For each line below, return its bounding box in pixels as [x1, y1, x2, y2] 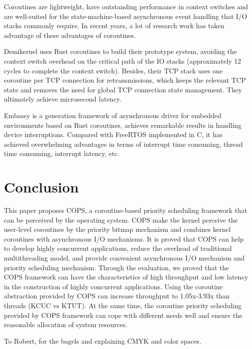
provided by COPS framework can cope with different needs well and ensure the [4, 310, 242, 320]
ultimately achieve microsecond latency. [4, 94, 121, 104]
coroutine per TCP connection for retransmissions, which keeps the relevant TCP [4, 75, 246, 85]
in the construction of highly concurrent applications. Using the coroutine [4, 281, 223, 291]
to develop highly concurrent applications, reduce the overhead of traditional [4, 243, 232, 253]
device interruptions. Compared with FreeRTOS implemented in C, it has [4, 129, 223, 140]
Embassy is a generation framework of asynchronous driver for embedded [4, 110, 221, 120]
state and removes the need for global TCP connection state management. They [4, 84, 242, 94]
